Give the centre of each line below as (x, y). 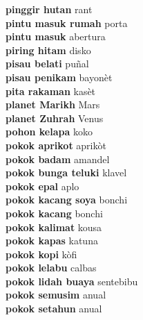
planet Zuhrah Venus (55, 118)
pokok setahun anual (54, 309)
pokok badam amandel (58, 159)
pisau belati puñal (47, 64)
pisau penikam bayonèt (59, 77)
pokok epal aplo (42, 186)
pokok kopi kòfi (41, 254)
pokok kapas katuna (52, 241)
